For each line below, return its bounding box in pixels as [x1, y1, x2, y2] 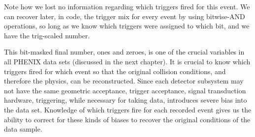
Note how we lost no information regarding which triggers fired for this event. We [4, 1, 250, 11]
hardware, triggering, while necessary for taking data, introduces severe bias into [4, 95, 247, 105]
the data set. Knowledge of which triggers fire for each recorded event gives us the [4, 104, 252, 114]
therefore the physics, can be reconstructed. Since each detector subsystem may [4, 76, 244, 86]
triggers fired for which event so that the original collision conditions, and [4, 66, 226, 76]
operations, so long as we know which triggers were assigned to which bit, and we [4, 21, 250, 31]
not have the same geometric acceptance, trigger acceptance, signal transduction [4, 85, 246, 95]
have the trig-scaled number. [4, 30, 90, 40]
